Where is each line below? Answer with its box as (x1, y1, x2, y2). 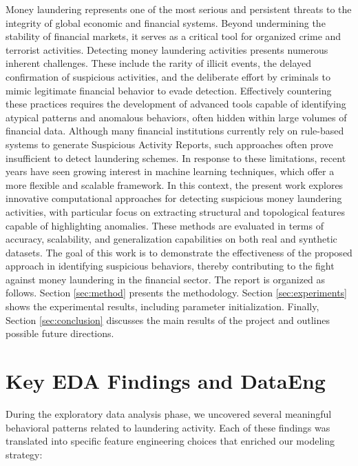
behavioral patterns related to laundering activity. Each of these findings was (6, 420, 330, 434)
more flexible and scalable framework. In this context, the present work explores (6, 177, 344, 192)
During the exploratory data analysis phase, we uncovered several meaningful (6, 406, 332, 421)
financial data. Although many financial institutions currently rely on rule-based (6, 123, 344, 138)
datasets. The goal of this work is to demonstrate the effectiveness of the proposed (6, 245, 352, 259)
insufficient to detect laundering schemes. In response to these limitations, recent (6, 150, 346, 165)
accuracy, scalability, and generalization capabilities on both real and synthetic (6, 232, 337, 246)
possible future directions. (6, 326, 114, 341)
